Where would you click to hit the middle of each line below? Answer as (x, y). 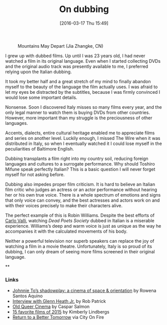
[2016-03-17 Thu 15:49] (84, 23)
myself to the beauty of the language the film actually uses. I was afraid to (81, 87)
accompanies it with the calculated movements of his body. (66, 231)
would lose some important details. (41, 97)
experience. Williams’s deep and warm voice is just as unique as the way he (83, 226)
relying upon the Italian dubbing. (38, 72)
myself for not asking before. (35, 175)
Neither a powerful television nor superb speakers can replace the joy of (80, 241)
